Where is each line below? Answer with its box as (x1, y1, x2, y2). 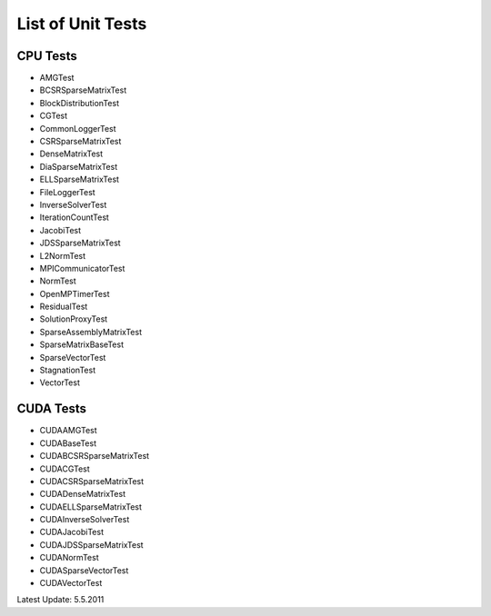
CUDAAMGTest (39, 425, 97, 436)
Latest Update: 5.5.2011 (16, 594, 105, 605)
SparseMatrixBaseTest (39, 339, 125, 350)
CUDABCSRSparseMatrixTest (39, 451, 150, 462)
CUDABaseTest (39, 437, 97, 449)
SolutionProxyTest (39, 313, 108, 324)
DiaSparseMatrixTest (39, 161, 118, 172)
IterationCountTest (39, 212, 109, 223)
